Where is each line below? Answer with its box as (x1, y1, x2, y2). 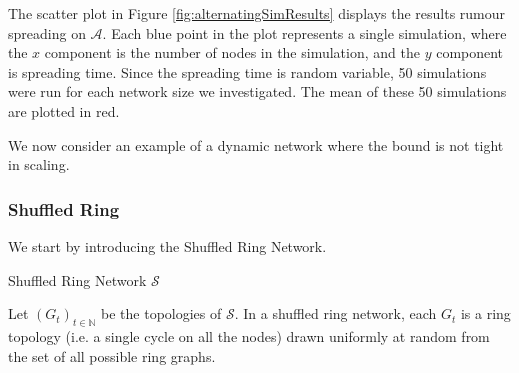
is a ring (460, 303, 511, 324)
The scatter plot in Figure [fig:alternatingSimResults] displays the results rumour (8, 3, 506, 23)
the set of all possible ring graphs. (8, 345, 216, 366)
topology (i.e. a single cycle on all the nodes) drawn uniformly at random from (8, 325, 490, 346)
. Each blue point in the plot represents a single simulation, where (102, 22, 507, 43)
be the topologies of (101, 303, 222, 324)
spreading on (8, 22, 86, 43)
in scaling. (8, 154, 70, 175)
